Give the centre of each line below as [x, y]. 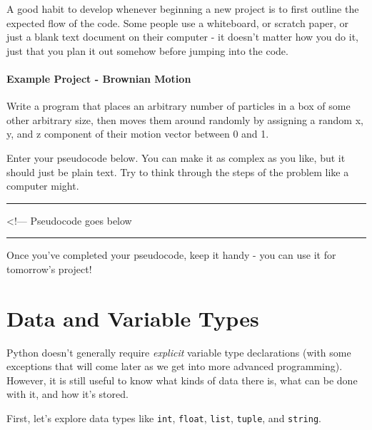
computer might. [43, 186]
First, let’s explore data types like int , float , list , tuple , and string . [164, 418]
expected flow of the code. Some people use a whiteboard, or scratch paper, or [178, 22]
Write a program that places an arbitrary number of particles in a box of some [179, 106]
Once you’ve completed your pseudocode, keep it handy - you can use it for [171, 255]
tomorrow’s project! [49, 268]
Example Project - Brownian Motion [99, 78]
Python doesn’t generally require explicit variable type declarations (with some [179, 352]
